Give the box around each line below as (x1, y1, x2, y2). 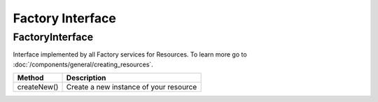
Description (66, 73, 106, 83)
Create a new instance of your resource (66, 82, 197, 92)
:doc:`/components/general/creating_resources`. (13, 60, 153, 68)
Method (17, 73, 44, 83)
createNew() (17, 82, 59, 92)
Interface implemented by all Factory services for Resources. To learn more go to (13, 50, 248, 59)
